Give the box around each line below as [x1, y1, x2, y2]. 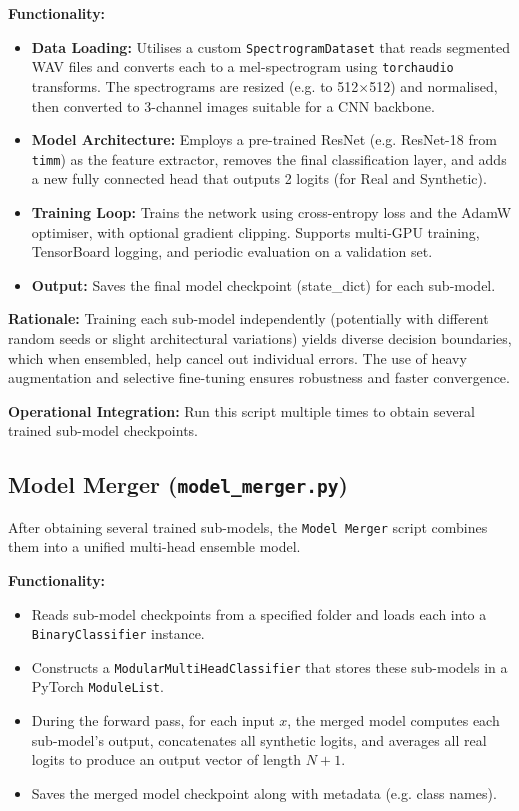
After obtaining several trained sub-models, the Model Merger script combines [8, 516, 488, 537]
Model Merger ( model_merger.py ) [8, 469, 348, 500]
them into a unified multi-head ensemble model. [8, 536, 301, 557]
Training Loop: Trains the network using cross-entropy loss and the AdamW [31, 201, 512, 222]
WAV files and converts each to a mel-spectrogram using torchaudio [31, 56, 454, 77]
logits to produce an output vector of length [31, 749, 302, 770]
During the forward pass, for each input [31, 710, 275, 731]
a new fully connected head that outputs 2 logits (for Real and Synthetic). [31, 168, 487, 189]
